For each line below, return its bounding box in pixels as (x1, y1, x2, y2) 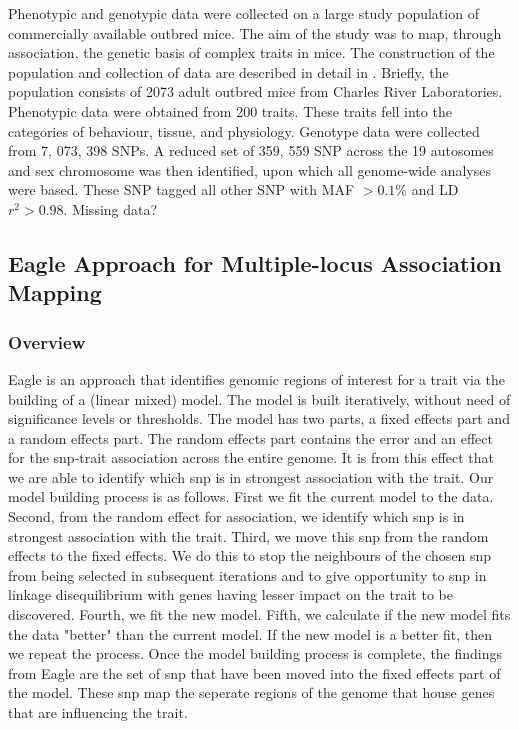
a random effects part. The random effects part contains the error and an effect (8, 427, 494, 448)
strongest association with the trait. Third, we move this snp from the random (8, 525, 489, 546)
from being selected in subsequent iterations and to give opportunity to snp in (8, 564, 487, 585)
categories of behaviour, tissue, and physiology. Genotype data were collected (8, 120, 480, 141)
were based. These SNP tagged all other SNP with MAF (8, 179, 355, 200)
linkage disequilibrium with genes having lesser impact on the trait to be (8, 584, 453, 605)
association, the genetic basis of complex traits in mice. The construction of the (8, 42, 495, 63)
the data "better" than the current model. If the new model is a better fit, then (8, 623, 492, 644)
